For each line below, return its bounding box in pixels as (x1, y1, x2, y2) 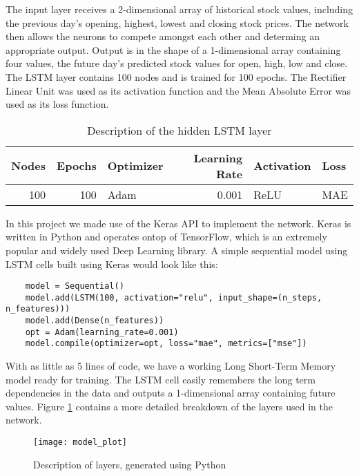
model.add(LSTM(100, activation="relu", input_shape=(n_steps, (25, 292, 322, 303)
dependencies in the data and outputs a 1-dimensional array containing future (6, 385, 336, 400)
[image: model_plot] (33, 437, 128, 448)
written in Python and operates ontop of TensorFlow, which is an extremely (6, 229, 327, 244)
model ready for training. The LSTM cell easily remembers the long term (6, 372, 316, 386)
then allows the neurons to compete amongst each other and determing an (6, 29, 320, 44)
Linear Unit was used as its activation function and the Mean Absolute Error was (6, 83, 351, 97)
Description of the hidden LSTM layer (87, 122, 272, 138)
